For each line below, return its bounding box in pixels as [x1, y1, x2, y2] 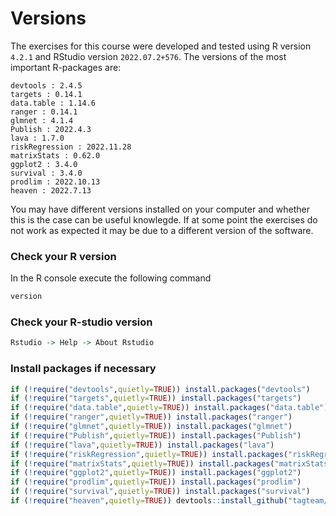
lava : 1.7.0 [10, 133, 65, 143]
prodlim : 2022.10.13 [10, 177, 101, 187]
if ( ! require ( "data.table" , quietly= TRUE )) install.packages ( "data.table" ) [10, 403, 329, 413]
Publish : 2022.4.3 [10, 124, 92, 134]
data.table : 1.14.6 [10, 98, 97, 108]
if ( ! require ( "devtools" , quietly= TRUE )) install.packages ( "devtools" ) [10, 384, 311, 394]
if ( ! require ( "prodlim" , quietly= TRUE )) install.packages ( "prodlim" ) [10, 477, 302, 487]
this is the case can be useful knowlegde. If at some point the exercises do [10, 213, 318, 226]
